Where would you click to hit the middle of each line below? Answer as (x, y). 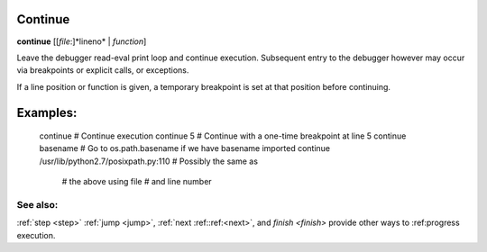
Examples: (47, 112)
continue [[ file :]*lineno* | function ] (82, 41)
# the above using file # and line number (137, 182)
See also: (37, 205)
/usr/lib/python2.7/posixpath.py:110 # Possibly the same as (149, 161)
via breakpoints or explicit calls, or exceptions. (103, 70)
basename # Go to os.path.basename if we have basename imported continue (185, 148)
